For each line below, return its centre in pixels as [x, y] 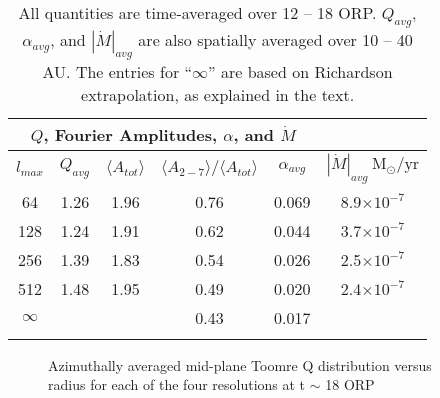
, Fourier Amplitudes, [130, 135]
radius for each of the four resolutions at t [177, 384]
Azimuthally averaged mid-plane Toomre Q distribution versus [240, 364]
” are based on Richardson [300, 72]
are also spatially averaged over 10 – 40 [275, 40]
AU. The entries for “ [117, 72]
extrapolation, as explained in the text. [218, 95]
